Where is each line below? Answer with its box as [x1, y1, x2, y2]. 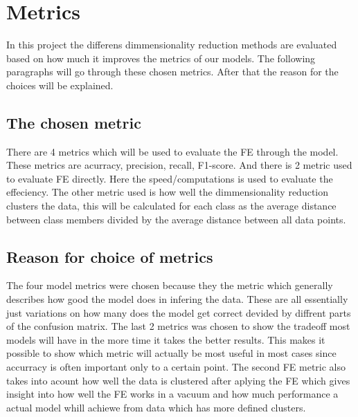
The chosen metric [6, 111, 141, 133]
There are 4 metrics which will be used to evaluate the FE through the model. [6, 144, 339, 158]
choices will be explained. [6, 77, 114, 92]
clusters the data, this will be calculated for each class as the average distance [6, 198, 337, 213]
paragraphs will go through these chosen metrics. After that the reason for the [6, 64, 339, 79]
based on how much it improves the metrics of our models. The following [6, 50, 316, 65]
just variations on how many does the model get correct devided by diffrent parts [6, 305, 351, 319]
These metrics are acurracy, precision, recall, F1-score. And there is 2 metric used [6, 158, 352, 172]
